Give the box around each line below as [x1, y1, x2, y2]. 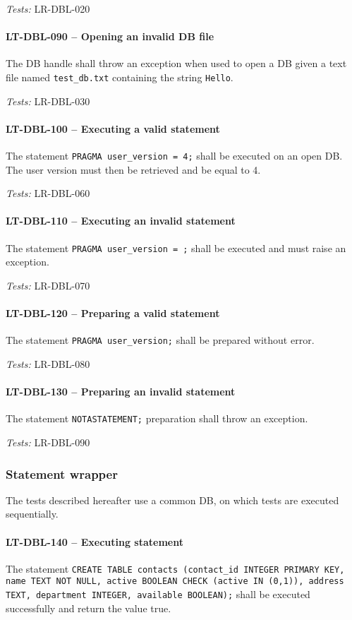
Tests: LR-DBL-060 [6, 186, 90, 201]
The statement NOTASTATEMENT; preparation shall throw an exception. [6, 411, 308, 426]
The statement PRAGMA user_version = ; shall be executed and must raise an [6, 240, 346, 255]
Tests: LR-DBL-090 [6, 435, 90, 450]
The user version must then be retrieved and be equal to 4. [6, 162, 261, 177]
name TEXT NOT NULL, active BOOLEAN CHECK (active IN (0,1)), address [6, 576, 344, 587]
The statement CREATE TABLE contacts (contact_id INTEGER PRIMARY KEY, [6, 561, 345, 576]
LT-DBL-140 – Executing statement [6, 534, 183, 549]
